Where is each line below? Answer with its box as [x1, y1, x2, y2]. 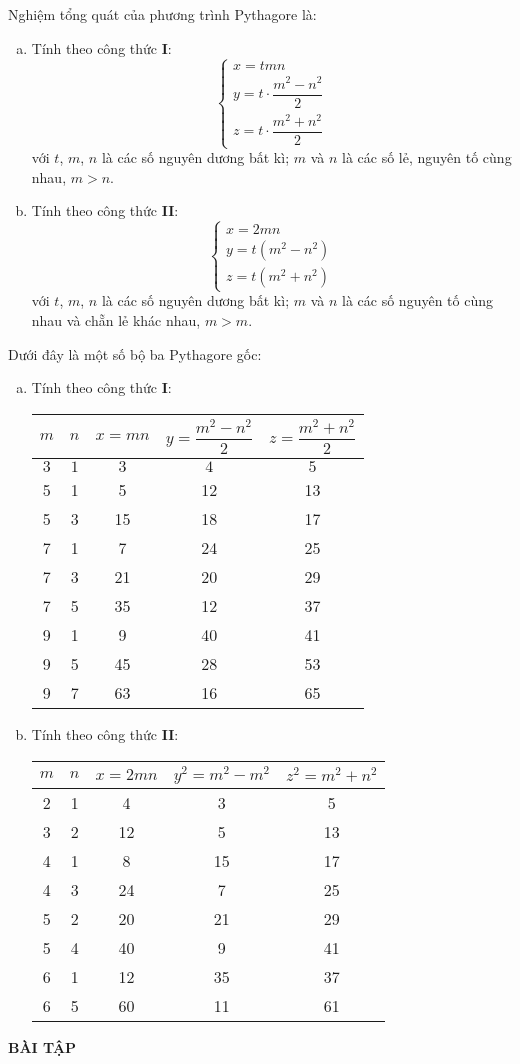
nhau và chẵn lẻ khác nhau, [31, 310, 201, 331]
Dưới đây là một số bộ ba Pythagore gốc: [8, 343, 262, 364]
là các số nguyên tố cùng [342, 290, 493, 311]
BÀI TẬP [8, 1036, 77, 1057]
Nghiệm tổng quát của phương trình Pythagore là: [8, 4, 317, 24]
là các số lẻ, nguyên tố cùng [342, 147, 512, 168]
